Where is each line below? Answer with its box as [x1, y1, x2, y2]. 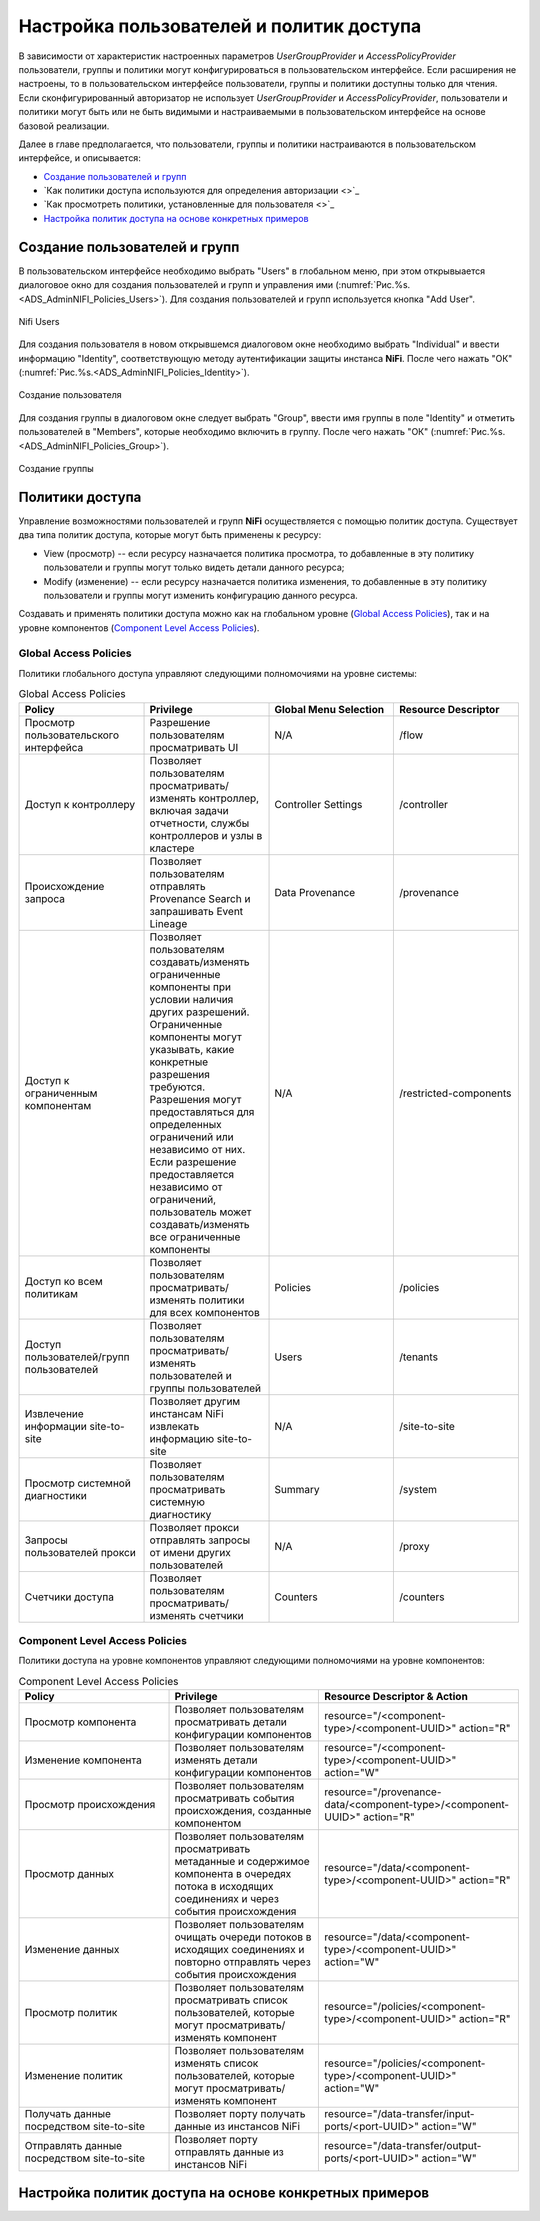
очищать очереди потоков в [174, 1930, 312, 1944]
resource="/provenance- [324, 1785, 442, 1799]
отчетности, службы [149, 816, 250, 830]
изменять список [174, 2056, 259, 2070]
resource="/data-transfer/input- [324, 2107, 475, 2121]
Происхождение [24, 879, 105, 893]
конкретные [149, 1055, 209, 1069]
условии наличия [149, 992, 234, 1006]
